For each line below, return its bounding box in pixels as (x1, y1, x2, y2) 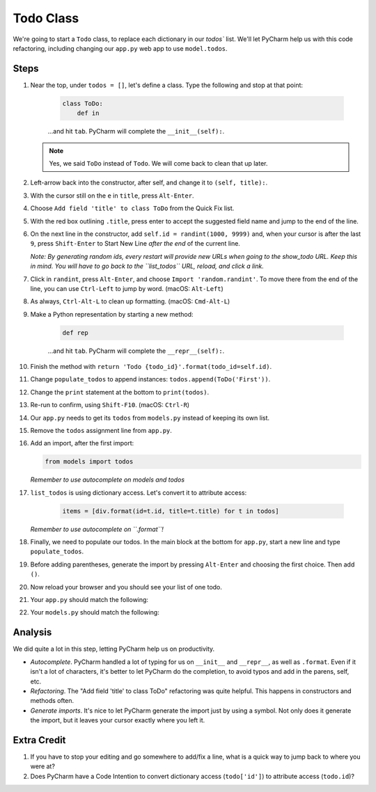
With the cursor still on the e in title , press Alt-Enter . (30, 191, 194, 200)
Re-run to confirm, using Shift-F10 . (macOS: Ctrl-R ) (30, 401, 190, 409)
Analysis (13, 626, 52, 638)
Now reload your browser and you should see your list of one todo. (30, 583, 223, 591)
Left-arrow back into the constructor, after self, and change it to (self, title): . (30, 178, 268, 187)
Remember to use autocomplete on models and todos (30, 475, 185, 484)
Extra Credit (13, 734, 66, 746)
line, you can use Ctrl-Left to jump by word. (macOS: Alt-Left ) (30, 284, 224, 292)
